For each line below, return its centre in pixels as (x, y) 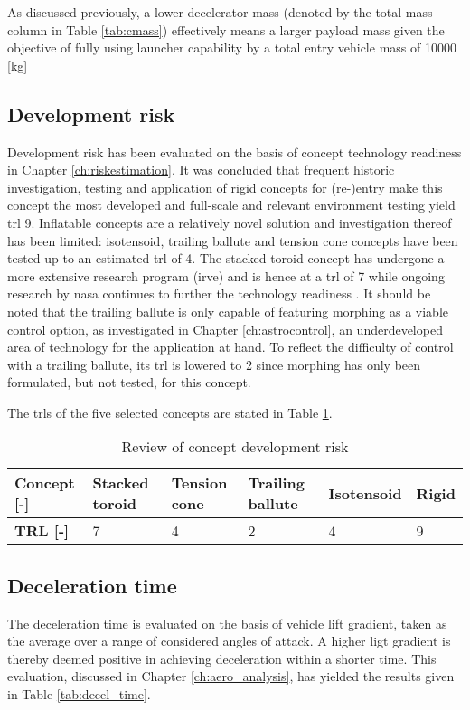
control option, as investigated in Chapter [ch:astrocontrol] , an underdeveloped (225, 329)
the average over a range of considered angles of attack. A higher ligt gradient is (229, 641)
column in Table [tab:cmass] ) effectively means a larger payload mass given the (226, 29)
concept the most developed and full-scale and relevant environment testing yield (231, 205)
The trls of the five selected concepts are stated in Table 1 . (170, 412)
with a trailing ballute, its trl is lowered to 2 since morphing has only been (214, 364)
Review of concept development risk (235, 447)
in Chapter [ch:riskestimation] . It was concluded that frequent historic (201, 170)
